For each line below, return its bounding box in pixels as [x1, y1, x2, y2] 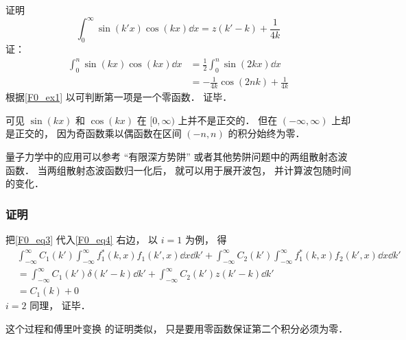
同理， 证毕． [29, 298, 91, 313]
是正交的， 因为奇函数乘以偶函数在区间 [5, 126, 182, 141]
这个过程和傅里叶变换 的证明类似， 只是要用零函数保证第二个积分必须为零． [5, 321, 348, 335]
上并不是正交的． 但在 [178, 112, 278, 127]
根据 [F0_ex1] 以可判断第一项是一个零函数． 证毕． [5, 90, 232, 104]
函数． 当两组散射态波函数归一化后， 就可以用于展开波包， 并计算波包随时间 [5, 162, 351, 177]
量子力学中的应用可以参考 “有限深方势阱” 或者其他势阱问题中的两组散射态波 [5, 149, 348, 163]
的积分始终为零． [228, 126, 305, 141]
